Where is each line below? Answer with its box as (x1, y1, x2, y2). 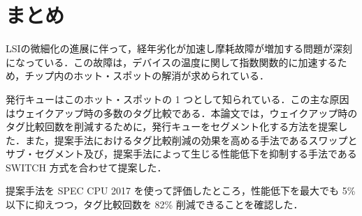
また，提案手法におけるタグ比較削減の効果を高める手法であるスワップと (24, 132, 358, 147)
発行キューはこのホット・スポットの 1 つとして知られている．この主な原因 (6, 91, 349, 106)
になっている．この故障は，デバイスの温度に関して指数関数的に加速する (6, 54, 338, 69)
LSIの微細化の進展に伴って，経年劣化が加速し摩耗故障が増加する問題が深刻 (6, 41, 352, 56)
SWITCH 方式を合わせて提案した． (6, 160, 167, 174)
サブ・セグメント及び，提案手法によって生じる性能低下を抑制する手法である (6, 146, 357, 161)
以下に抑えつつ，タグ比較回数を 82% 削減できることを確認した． (6, 197, 303, 212)
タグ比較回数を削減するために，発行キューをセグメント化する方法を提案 (6, 119, 338, 134)
